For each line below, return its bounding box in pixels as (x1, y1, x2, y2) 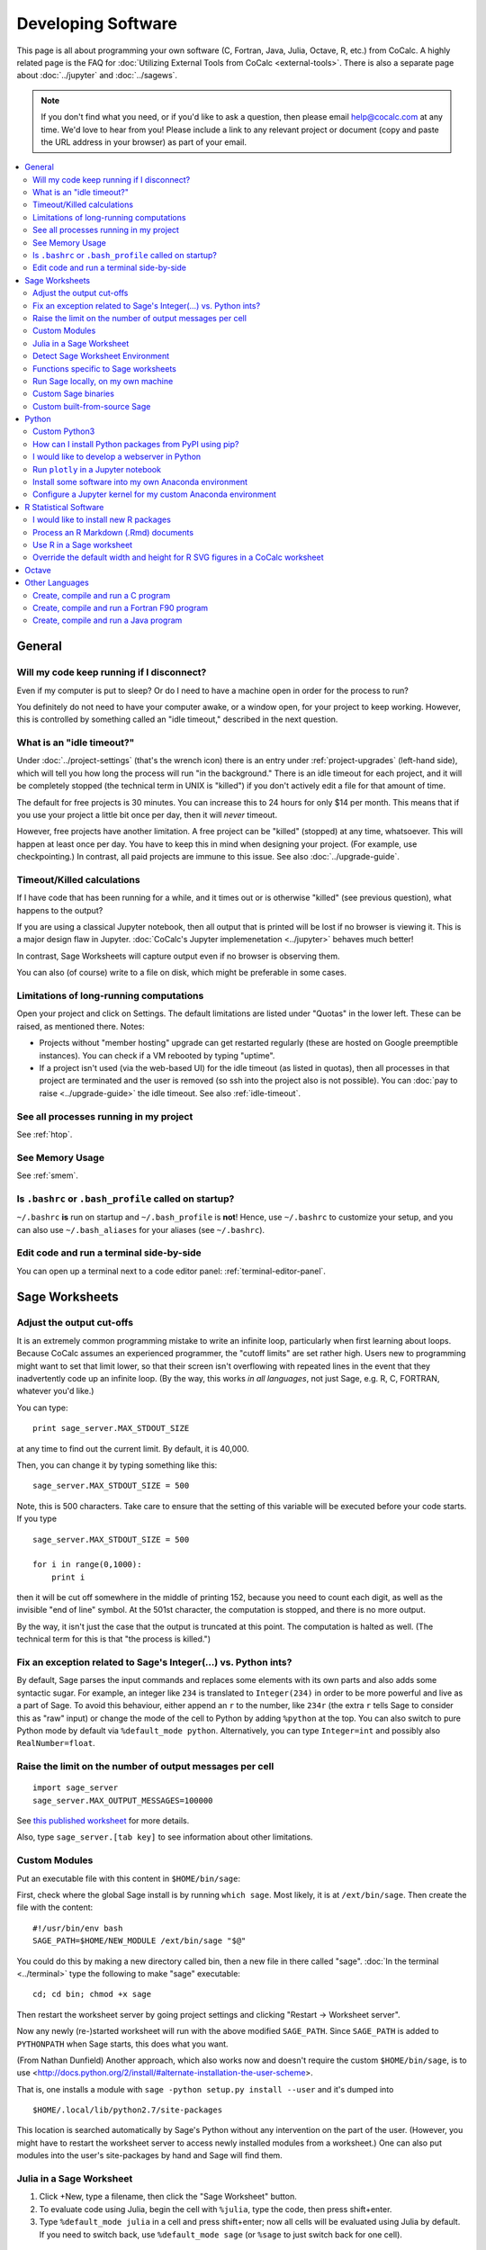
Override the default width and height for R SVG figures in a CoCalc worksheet (32, 552, 324, 562)
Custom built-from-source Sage (32, 400, 151, 411)
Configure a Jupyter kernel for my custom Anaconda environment (32, 489, 276, 499)
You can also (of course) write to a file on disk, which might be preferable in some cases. (16, 967, 346, 978)
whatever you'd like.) (16, 1386, 94, 1397)
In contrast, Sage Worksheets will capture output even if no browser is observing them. (16, 950, 341, 961)
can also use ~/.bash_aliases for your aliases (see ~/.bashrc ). (16, 1224, 265, 1235)
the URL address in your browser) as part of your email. (40, 136, 247, 148)
